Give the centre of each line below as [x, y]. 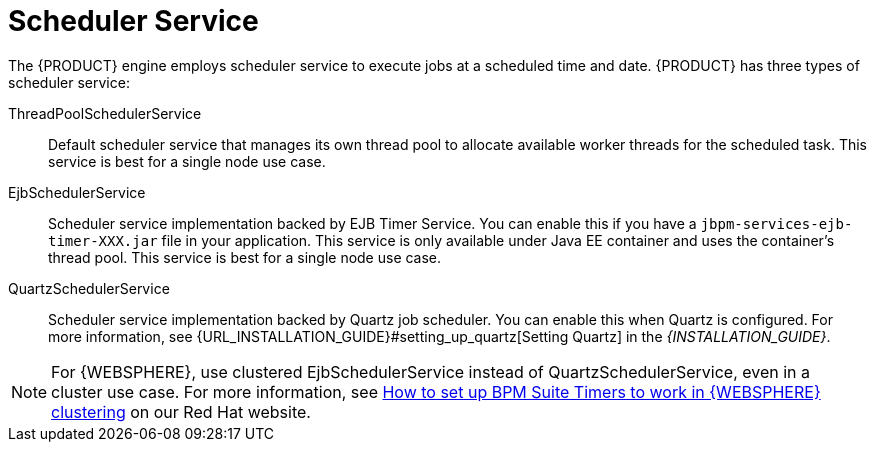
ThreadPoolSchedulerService [105, 113]
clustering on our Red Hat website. [181, 411]
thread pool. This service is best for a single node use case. [245, 257]
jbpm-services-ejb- [776, 223]
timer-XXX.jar [103, 240]
